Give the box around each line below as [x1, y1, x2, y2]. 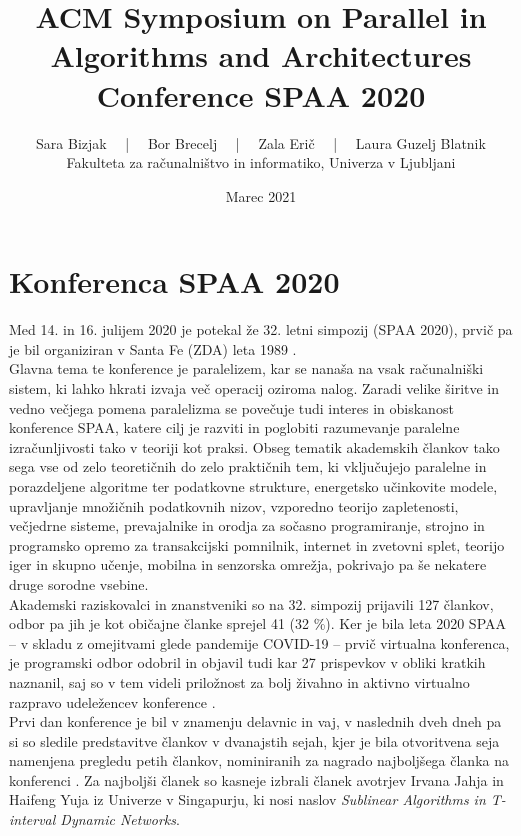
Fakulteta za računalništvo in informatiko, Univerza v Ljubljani [66, 152, 456, 173]
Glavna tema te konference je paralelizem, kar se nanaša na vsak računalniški [9, 358, 484, 379]
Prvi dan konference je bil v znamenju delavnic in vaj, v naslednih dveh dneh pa [9, 711, 502, 732]
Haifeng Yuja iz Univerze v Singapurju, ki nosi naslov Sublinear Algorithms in [9, 789, 486, 810]
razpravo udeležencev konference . [9, 691, 216, 712]
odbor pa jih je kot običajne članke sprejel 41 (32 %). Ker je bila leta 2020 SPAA [9, 613, 507, 634]
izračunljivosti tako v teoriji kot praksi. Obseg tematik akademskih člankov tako [9, 436, 500, 457]
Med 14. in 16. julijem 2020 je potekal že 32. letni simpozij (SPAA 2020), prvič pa [9, 319, 513, 340]
